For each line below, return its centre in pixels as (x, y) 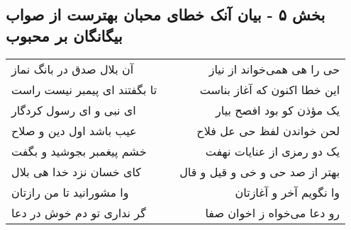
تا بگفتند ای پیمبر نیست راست (84, 89)
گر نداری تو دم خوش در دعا (79, 212)
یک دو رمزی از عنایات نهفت (273, 151)
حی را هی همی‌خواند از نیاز (274, 69)
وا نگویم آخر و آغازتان (288, 192)
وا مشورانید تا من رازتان (70, 192)
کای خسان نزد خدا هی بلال (76, 171)
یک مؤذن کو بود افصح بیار (278, 110)
